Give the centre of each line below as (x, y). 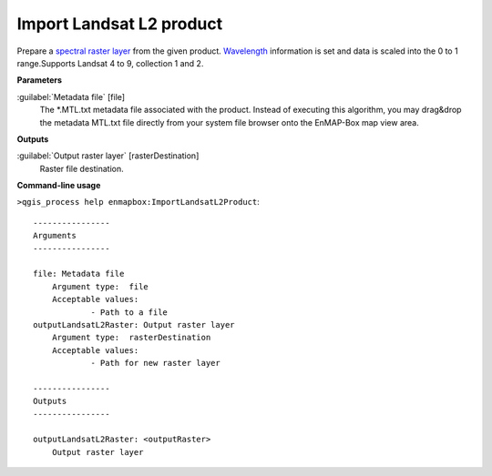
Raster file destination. (82, 168)
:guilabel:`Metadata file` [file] (71, 96)
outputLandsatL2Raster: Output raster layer (134, 324)
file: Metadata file (79, 274)
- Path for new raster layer (155, 363)
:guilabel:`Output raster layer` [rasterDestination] (108, 156)
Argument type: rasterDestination (131, 338)
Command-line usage (59, 186)
